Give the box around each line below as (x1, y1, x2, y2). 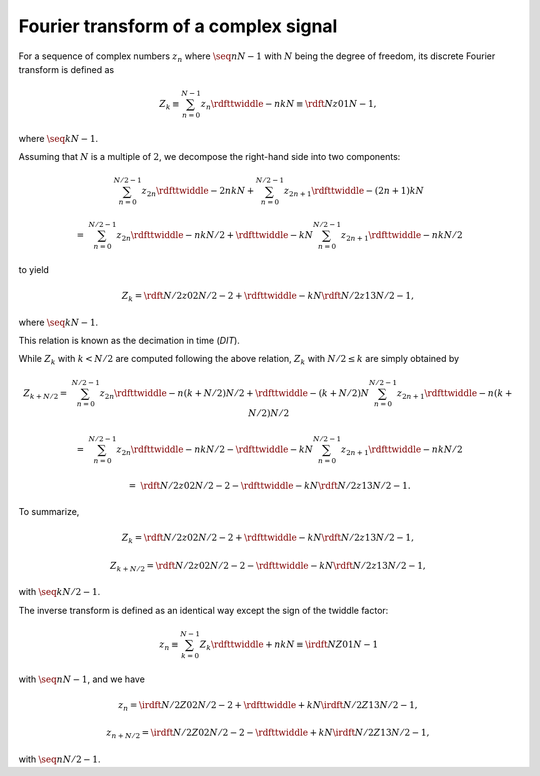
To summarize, (18, 505, 80, 517)
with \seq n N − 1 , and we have (18, 673, 145, 685)
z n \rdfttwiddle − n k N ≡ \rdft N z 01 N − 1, (200, 98, 377, 112)
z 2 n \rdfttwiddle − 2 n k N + (141, 185, 255, 199)
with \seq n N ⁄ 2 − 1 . (18, 753, 101, 765)
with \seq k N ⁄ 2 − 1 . (18, 586, 101, 598)
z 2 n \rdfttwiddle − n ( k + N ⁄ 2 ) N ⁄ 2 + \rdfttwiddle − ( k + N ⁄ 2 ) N (99, 387, 370, 401)
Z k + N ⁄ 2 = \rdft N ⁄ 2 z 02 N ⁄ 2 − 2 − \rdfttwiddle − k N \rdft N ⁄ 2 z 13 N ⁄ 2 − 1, (110, 560, 427, 574)
